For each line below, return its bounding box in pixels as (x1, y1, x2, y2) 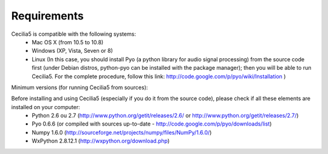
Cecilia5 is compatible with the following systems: (11, 30, 136, 38)
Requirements (11, 9, 84, 22)
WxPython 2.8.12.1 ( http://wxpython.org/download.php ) (32, 137, 170, 145)
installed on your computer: (11, 103, 80, 110)
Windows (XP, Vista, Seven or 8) (32, 47, 114, 55)
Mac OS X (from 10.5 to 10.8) (32, 38, 104, 45)
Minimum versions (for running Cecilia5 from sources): (11, 84, 148, 91)
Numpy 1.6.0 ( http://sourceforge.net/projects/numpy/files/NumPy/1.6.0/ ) (32, 129, 212, 136)
